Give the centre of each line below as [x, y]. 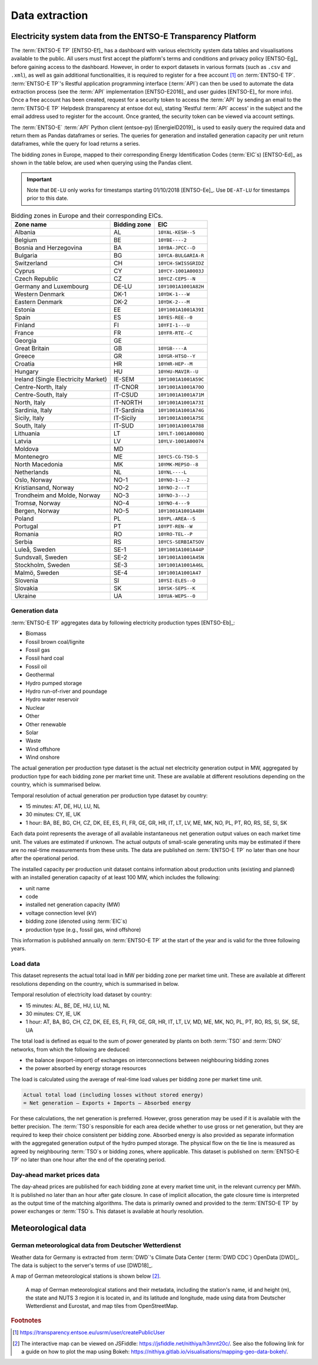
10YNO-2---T [173, 487]
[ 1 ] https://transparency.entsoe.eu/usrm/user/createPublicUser [89, 1333]
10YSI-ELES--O [176, 580]
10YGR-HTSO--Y [176, 356]
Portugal [26, 527]
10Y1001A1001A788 [181, 425]
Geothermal [40, 675]
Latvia [23, 441]
